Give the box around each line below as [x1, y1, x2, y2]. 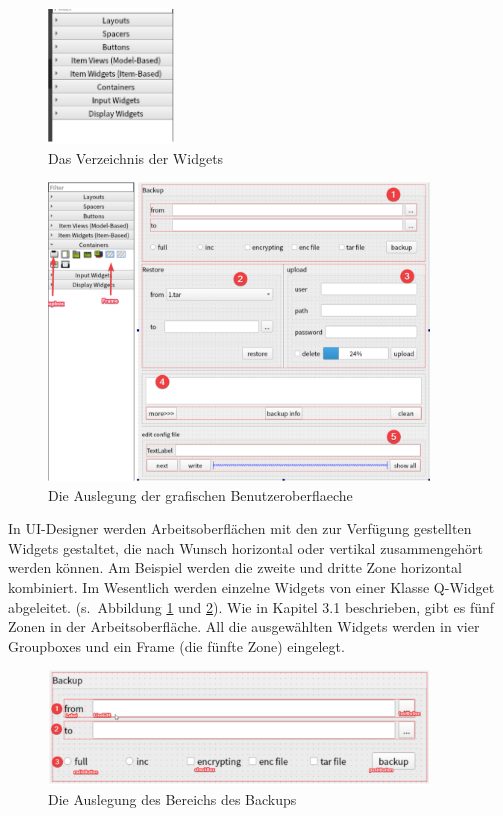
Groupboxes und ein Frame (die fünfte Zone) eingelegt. [8, 635, 345, 656]
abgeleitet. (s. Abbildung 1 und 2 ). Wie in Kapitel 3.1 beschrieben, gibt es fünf [8, 596, 495, 617]
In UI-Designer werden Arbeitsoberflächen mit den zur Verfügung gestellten [8, 518, 472, 539]
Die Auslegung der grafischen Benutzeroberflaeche [48, 484, 353, 505]
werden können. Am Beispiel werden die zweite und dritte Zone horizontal [8, 557, 462, 578]
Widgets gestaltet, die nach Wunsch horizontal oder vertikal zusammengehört [8, 537, 483, 558]
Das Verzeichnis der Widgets [48, 147, 224, 168]
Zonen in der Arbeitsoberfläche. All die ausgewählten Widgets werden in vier [8, 616, 480, 637]
